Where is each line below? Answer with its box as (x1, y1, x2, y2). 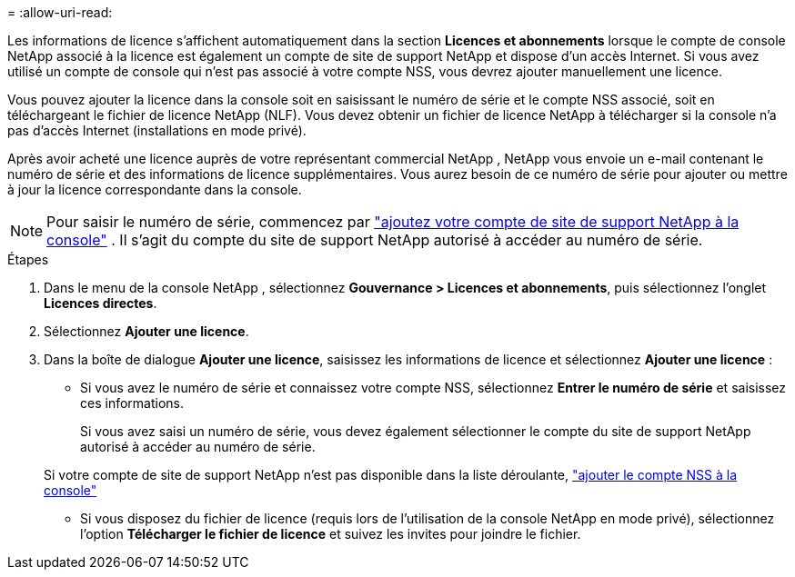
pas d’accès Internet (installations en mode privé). (7, 123, 307, 138)
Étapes (7, 252, 49, 267)
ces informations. (80, 395, 184, 411)
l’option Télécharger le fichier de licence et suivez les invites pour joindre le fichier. (80, 526, 581, 542)
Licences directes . (44, 295, 157, 311)
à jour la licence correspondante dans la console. (7, 182, 302, 197)
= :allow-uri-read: (7, 5, 113, 20)
